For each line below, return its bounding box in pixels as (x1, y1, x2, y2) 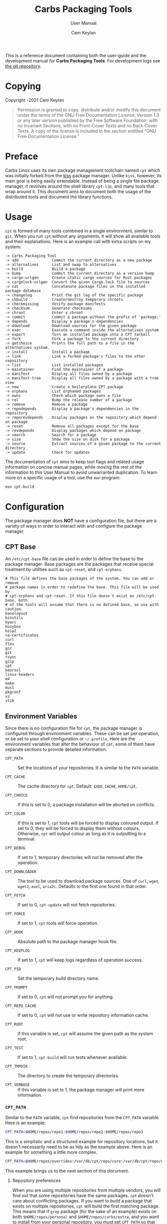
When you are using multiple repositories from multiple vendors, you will (12, 1187, 161, 1194)
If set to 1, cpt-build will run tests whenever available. (17, 1054, 128, 1060)
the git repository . (5, 63, 42, 69)
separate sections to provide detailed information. (5, 746, 107, 752)
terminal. (17, 836, 36, 842)
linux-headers (5, 672, 35, 677)
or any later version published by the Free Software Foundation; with (17, 117, 158, 123)
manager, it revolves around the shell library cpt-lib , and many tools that (5, 183, 155, 189)
